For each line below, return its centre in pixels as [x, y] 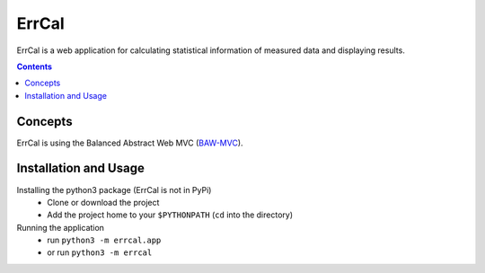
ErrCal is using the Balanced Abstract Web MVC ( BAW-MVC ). [130, 143]
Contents [35, 66]
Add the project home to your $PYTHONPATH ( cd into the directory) [170, 215]
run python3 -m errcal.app [104, 240]
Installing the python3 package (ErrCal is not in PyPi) [114, 189]
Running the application [61, 227]
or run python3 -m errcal [100, 252]
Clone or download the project [103, 202]
